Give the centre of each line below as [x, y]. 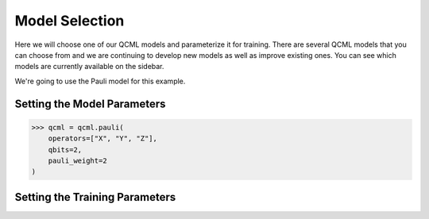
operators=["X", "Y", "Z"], [103, 138]
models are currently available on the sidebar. [89, 67]
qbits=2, [65, 150]
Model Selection [70, 21]
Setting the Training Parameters [95, 197]
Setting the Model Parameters [90, 104]
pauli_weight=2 [77, 160]
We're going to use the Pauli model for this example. [100, 81]
